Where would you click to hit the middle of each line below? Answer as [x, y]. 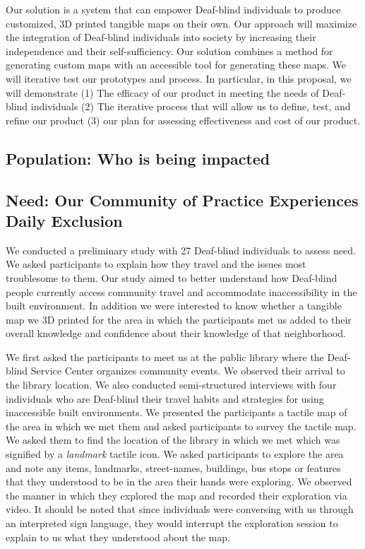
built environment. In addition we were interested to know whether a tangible [174, 306]
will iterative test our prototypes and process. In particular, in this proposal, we [179, 78]
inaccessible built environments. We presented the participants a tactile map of [176, 412]
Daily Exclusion [64, 220]
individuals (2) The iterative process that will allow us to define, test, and [191, 106]
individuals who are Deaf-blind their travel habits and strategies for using [165, 398]
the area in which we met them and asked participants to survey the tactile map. [181, 426]
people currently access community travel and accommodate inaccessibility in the [181, 291]
